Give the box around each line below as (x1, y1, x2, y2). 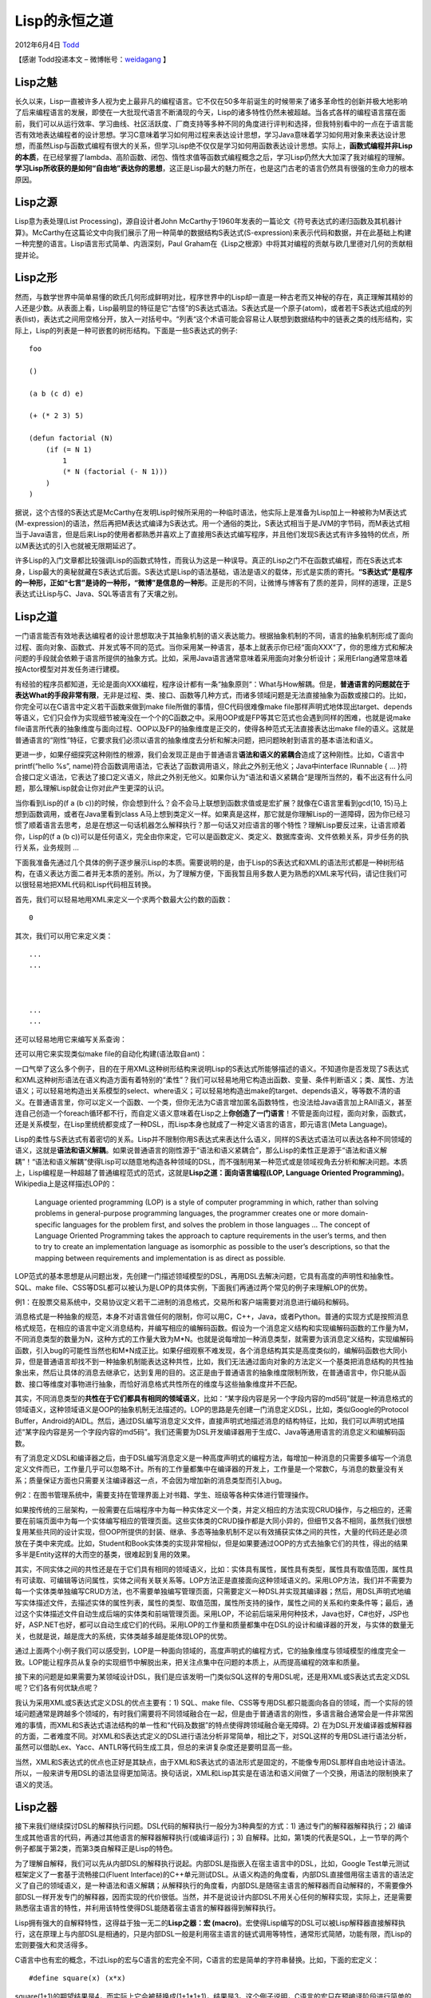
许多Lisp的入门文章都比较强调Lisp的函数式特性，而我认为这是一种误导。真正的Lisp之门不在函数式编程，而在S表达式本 (14, 555, 403, 565)
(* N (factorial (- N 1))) (62, 468, 168, 476)
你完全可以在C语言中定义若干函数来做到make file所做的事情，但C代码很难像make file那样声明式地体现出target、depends (14, 702, 413, 711)
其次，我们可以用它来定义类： (14, 931, 113, 941)
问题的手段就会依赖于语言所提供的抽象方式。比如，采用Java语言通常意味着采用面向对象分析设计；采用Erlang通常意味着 (14, 654, 409, 663)
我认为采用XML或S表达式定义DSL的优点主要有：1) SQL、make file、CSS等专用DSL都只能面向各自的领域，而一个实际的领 (14, 1698, 413, 1707)
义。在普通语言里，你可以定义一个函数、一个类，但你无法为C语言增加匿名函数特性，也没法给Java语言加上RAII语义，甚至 (14, 1097, 413, 1107)
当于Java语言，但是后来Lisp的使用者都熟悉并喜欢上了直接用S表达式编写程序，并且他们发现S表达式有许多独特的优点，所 (14, 530, 410, 539)
